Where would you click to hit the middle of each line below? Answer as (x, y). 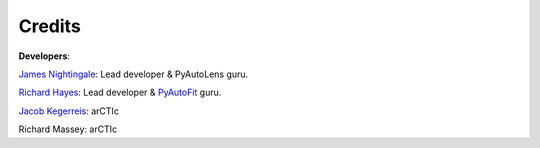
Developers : (44, 56)
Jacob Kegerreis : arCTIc (69, 111)
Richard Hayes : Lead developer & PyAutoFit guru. (120, 92)
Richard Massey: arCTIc (68, 129)
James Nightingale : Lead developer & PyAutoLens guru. (133, 74)
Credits (50, 26)
